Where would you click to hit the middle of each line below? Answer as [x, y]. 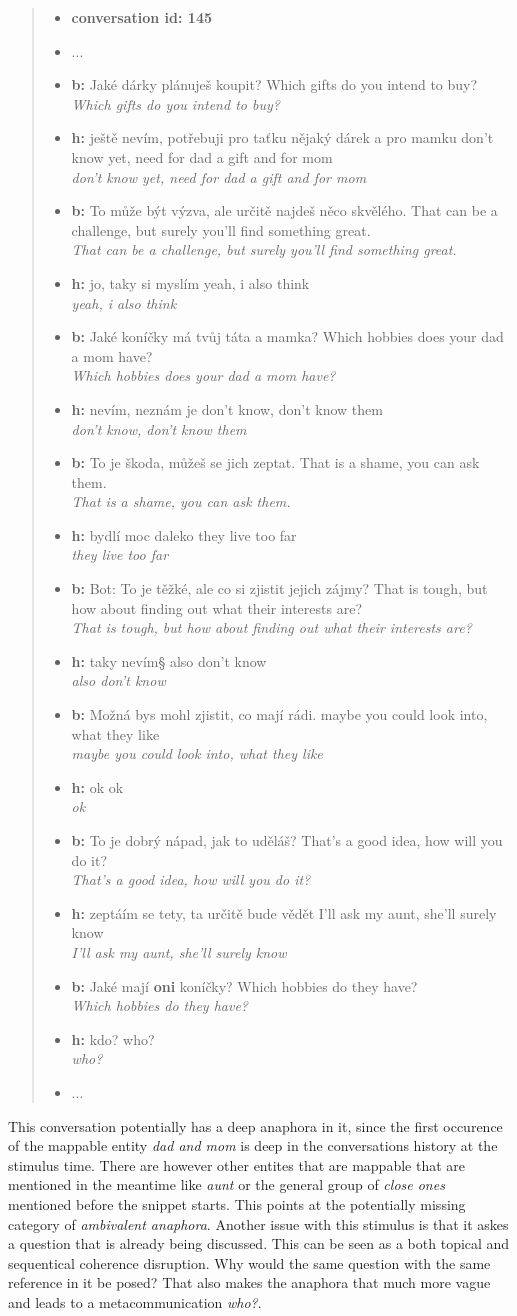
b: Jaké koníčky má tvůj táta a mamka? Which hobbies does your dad [287, 336]
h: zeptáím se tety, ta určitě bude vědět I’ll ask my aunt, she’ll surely [284, 912]
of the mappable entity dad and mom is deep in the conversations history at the [253, 1145]
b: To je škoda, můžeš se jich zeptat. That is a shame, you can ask [275, 462]
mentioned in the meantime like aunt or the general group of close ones [226, 1184]
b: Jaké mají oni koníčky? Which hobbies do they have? [244, 985]
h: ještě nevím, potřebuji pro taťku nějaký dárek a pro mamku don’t [282, 137]
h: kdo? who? [113, 1038]
